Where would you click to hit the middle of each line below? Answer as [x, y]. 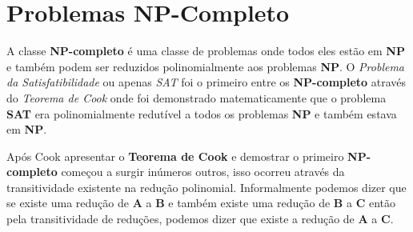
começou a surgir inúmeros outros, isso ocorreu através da [203, 172]
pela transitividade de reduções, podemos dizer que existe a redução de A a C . [200, 219]
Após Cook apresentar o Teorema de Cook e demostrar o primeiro [175, 156]
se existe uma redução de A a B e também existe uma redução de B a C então [201, 203]
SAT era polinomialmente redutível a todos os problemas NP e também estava [202, 113]
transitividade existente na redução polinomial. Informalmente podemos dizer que [206, 187]
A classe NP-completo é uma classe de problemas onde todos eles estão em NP [206, 51]
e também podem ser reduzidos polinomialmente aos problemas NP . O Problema [206, 66]
